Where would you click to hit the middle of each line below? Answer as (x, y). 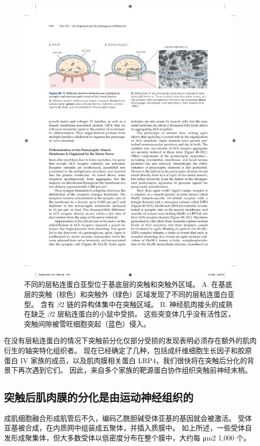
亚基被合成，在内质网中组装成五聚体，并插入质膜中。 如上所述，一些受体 (124, 428)
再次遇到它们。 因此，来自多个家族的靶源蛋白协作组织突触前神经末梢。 (135, 370)
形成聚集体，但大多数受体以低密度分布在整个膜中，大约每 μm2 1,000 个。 (131, 438)
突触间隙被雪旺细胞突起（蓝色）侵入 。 (87, 323)
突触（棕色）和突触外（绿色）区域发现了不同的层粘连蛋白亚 (136, 294)
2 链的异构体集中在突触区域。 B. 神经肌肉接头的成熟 (147, 304)
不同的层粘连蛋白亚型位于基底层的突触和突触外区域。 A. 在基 (125, 284)
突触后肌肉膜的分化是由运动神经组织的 (99, 397)
